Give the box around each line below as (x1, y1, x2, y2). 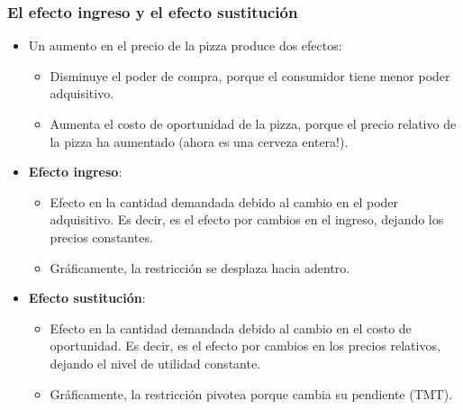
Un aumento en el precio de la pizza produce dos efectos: (28, 36, 342, 55)
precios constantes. (50, 227, 153, 246)
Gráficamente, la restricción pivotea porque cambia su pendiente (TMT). (50, 384, 453, 403)
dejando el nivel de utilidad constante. (50, 353, 261, 372)
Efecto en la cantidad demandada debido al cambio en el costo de (50, 318, 412, 337)
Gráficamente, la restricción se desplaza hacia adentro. (50, 258, 350, 277)
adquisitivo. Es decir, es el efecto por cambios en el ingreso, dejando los (50, 210, 444, 229)
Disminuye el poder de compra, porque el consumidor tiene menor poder (50, 66, 450, 85)
